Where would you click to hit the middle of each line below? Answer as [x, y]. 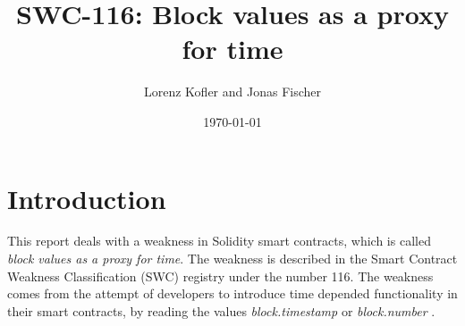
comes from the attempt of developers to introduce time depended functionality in [232, 293]
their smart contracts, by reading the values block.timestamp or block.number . [221, 310]
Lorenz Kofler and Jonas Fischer [232, 92]
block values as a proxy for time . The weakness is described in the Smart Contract [232, 259]
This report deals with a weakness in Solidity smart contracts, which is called [219, 241]
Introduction [87, 198]
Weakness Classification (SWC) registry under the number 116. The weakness [220, 276]
